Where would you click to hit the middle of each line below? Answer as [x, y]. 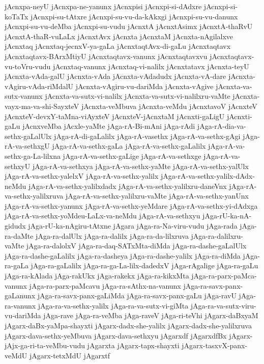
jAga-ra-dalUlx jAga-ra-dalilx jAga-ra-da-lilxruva [112, 235]
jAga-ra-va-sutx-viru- [223, 305]
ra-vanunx [20, 305]
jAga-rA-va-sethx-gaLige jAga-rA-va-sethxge [132, 156]
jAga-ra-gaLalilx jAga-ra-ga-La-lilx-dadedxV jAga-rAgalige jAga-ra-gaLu [144, 265]
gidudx [15, 226]
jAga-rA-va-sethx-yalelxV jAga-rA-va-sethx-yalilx [82, 176]
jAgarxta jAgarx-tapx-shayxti [133, 345]
